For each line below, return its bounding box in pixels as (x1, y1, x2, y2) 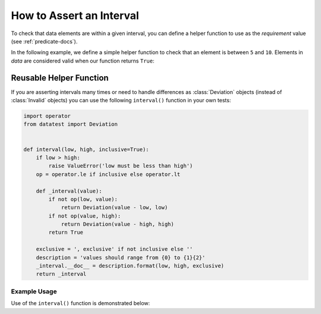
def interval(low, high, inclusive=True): (23, 146, 149, 153)
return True (48, 229, 83, 236)
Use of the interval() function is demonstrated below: (11, 300, 150, 307)
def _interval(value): (36, 187, 102, 194)
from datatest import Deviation (23, 121, 118, 128)
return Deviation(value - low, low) (61, 204, 168, 211)
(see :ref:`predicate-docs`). (11, 37, 78, 45)
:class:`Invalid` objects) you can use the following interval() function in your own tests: (11, 97, 231, 104)
